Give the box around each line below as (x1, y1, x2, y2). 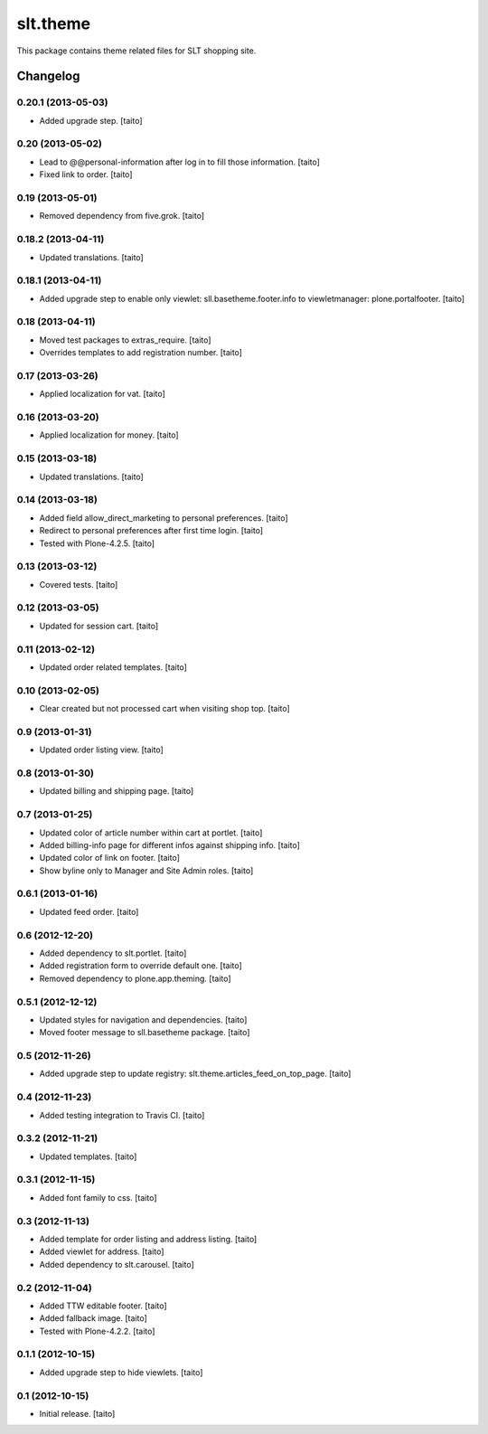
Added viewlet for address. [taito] (39, 1246, 164, 1257)
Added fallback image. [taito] (39, 1313, 148, 1324)
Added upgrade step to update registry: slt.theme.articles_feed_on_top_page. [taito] (39, 1068, 352, 1080)
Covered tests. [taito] (39, 579, 118, 590)
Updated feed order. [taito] (39, 906, 139, 917)
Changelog (16, 69, 80, 84)
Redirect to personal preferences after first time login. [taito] (39, 525, 264, 536)
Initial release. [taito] (39, 1408, 116, 1419)
